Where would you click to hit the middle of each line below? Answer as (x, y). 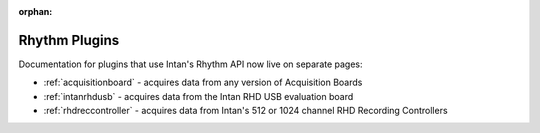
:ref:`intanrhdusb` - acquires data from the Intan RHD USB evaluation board (198, 96)
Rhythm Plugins (69, 40)
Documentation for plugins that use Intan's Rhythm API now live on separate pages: (191, 64)
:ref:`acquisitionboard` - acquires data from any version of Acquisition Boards (203, 82)
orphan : (35, 11)
